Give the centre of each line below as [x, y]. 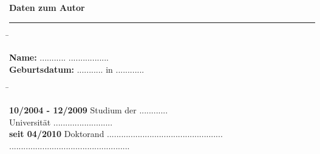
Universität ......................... [61, 122]
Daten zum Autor [47, 7]
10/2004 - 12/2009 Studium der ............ [89, 109]
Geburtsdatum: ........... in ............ [77, 69]
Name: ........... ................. [59, 57]
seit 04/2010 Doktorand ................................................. [116, 134]
